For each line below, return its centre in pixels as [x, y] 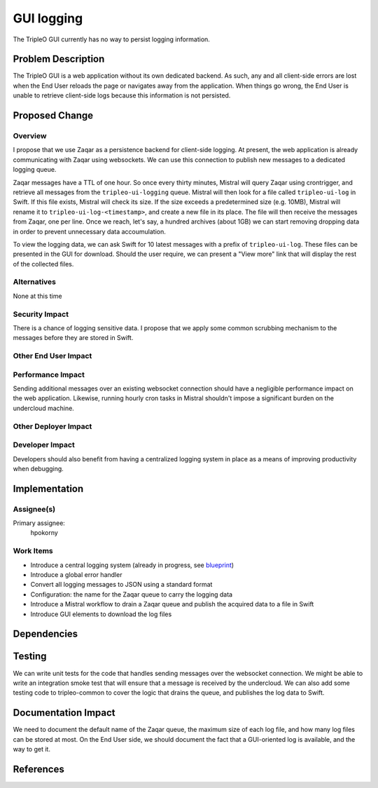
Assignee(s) [34, 509]
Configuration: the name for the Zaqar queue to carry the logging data [132, 594]
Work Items [33, 551]
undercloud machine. [44, 408]
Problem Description [59, 59]
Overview [30, 136]
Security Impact [41, 314]
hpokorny [44, 533]
